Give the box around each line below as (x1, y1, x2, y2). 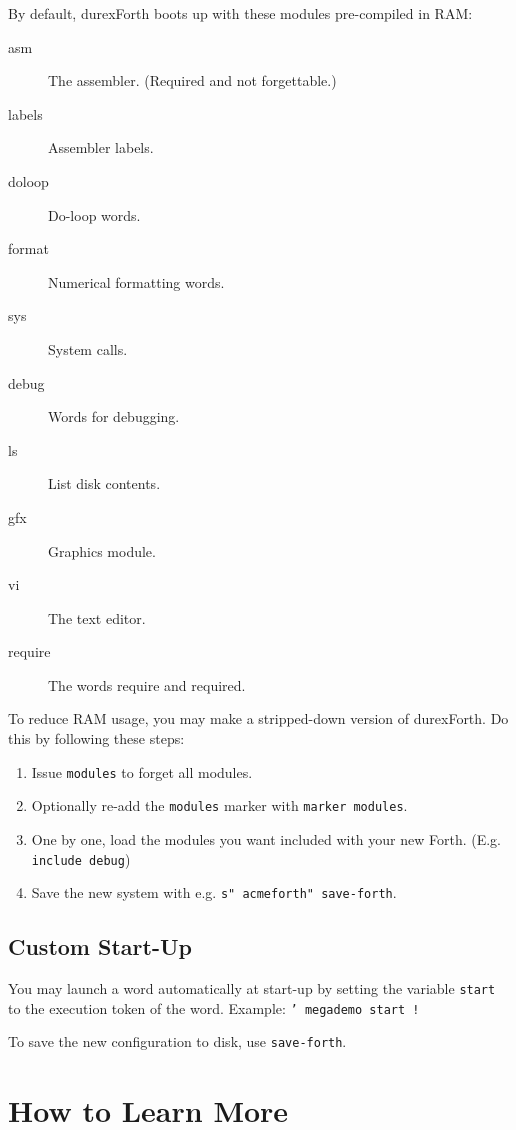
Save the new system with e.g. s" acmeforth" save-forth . (31, 882, 397, 903)
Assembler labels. (48, 137, 154, 158)
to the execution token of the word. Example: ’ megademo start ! (8, 997, 420, 1018)
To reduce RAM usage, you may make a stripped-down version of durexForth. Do (8, 708, 509, 729)
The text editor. (48, 607, 146, 628)
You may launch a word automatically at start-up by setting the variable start (8, 978, 496, 999)
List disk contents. (48, 473, 161, 494)
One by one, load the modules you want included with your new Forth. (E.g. (31, 828, 501, 849)
